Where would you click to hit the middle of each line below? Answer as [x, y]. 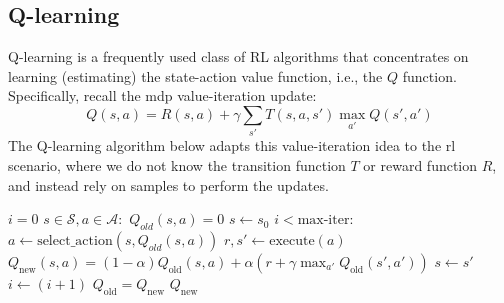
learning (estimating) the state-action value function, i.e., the [195, 75]
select [54, 240]
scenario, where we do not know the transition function [177, 164]
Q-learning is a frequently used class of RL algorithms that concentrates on [238, 56]
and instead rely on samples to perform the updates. [168, 184]
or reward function [420, 164]
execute [292, 240]
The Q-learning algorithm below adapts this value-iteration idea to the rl [232, 145]
